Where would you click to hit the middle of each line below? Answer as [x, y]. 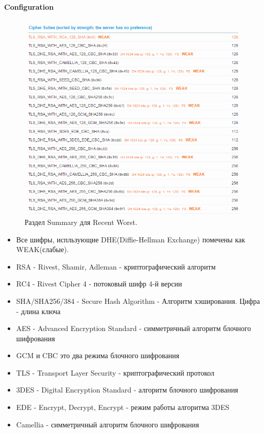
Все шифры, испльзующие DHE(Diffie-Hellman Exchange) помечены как [131, 239]
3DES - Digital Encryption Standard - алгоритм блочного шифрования [127, 390]
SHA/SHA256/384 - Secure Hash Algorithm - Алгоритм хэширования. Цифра [138, 301]
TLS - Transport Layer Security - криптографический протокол [115, 372]
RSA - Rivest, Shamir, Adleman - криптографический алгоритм [116, 266]
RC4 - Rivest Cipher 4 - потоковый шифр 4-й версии [99, 284]
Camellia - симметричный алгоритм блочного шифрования [108, 424]
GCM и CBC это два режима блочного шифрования [98, 355]
